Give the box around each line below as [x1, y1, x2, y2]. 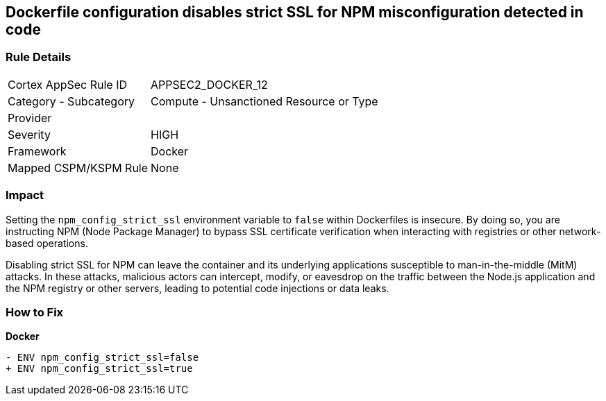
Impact [6, 188, 44, 203]
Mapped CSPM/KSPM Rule [8, 160, 149, 175]
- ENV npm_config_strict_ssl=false [6, 352, 199, 364]
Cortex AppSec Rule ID [8, 77, 128, 92]
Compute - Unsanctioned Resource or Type [151, 94, 378, 108]
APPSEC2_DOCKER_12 [151, 77, 268, 92]
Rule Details [6, 50, 71, 65]
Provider [8, 110, 52, 125]
